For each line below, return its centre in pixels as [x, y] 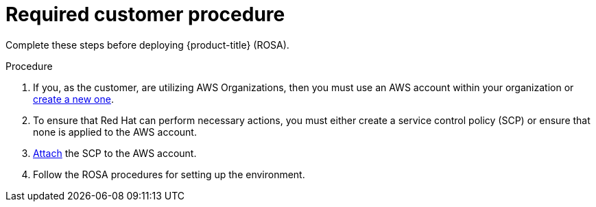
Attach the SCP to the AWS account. [115, 153]
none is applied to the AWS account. [115, 132]
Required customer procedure [145, 14]
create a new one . [73, 99]
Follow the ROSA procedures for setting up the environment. [169, 174]
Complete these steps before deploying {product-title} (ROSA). [147, 45]
